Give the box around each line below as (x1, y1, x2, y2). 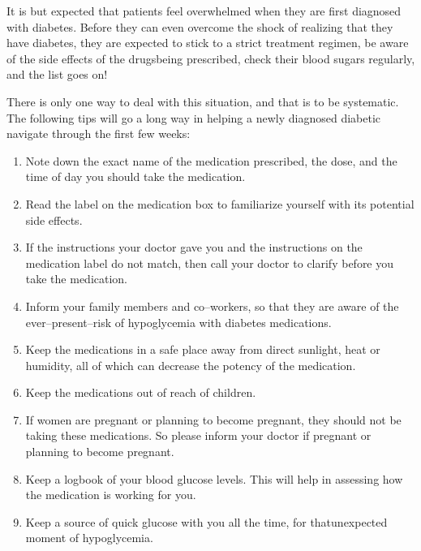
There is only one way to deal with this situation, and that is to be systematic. (6, 93, 399, 110)
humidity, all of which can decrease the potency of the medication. (25, 356, 356, 373)
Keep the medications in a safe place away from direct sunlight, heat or (25, 341, 380, 358)
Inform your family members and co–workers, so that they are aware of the (25, 297, 399, 314)
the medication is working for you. (25, 486, 196, 503)
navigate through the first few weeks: (6, 125, 191, 142)
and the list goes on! (6, 66, 108, 83)
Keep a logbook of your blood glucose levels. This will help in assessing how (25, 470, 403, 487)
